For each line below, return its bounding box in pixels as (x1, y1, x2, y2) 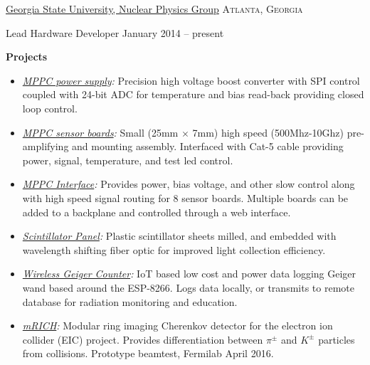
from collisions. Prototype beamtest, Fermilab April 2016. (22, 346, 274, 361)
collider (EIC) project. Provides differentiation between (22, 332, 263, 347)
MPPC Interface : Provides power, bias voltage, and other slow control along (22, 176, 355, 191)
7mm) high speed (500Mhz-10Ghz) (192, 125, 344, 139)
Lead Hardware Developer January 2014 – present (6, 25, 224, 40)
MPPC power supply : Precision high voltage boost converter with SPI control (22, 73, 360, 88)
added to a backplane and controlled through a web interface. (22, 204, 291, 219)
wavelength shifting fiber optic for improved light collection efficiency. (22, 242, 326, 257)
